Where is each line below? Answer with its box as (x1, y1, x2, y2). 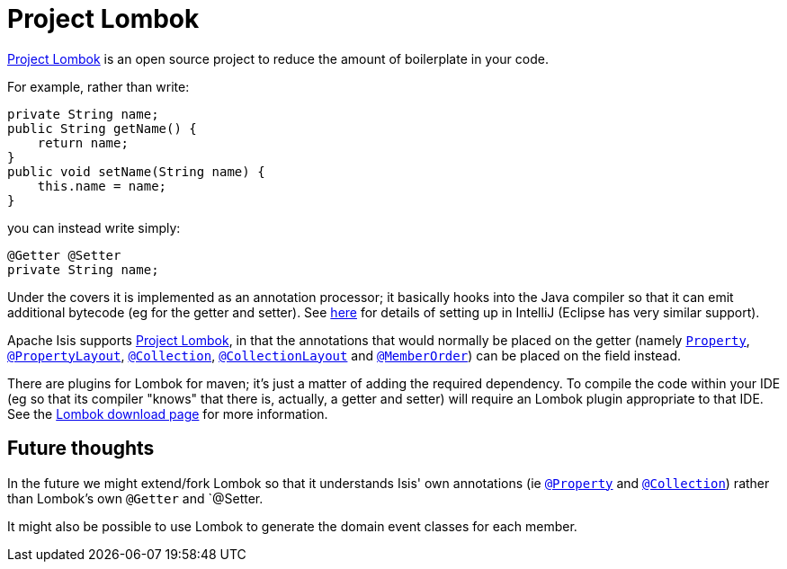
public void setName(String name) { (7, 164, 265, 179)
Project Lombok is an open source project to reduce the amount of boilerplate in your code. (7, 50, 549, 67)
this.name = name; (37, 178, 167, 193)
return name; (37, 135, 129, 150)
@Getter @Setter (7, 247, 121, 262)
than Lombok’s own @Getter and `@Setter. (7, 490, 264, 506)
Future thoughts (7, 437, 155, 460)
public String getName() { (7, 120, 197, 136)
